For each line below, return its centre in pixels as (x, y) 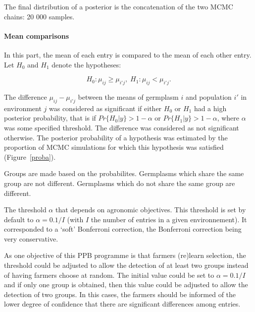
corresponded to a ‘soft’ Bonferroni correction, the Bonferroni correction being (123, 229)
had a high (210, 108)
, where (228, 118)
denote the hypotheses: (86, 64)
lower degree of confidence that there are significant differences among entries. (122, 304)
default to (19, 219)
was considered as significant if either (105, 108)
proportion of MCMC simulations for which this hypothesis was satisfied (114, 147)
